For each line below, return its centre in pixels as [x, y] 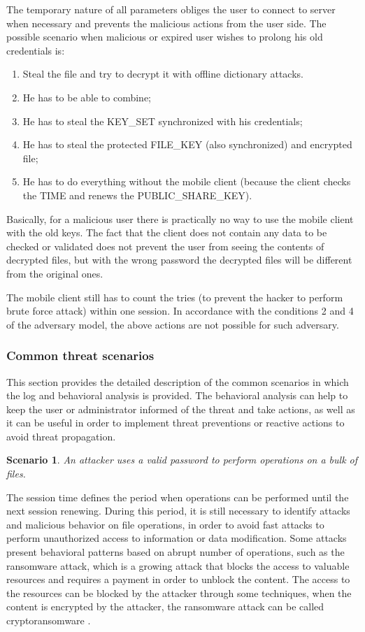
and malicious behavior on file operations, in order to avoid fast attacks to [165, 524]
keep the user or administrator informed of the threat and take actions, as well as [181, 409]
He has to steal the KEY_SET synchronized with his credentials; [163, 121]
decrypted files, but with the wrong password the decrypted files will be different [179, 260]
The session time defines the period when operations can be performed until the [178, 497]
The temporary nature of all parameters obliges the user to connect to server [171, 9]
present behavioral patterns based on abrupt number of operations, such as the [176, 552]
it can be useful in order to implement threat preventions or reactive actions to [176, 423]
